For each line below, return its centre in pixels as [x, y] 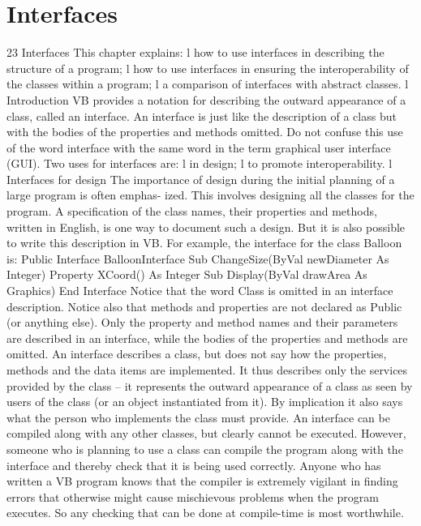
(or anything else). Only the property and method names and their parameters [202, 322]
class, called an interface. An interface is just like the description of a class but [202, 115]
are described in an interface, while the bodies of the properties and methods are [207, 338]
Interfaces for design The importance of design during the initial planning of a [201, 179]
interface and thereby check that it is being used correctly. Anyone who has [194, 465]
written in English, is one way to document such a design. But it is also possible [206, 227]
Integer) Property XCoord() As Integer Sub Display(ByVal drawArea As [187, 274]
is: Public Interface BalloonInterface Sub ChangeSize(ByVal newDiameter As [198, 258]
